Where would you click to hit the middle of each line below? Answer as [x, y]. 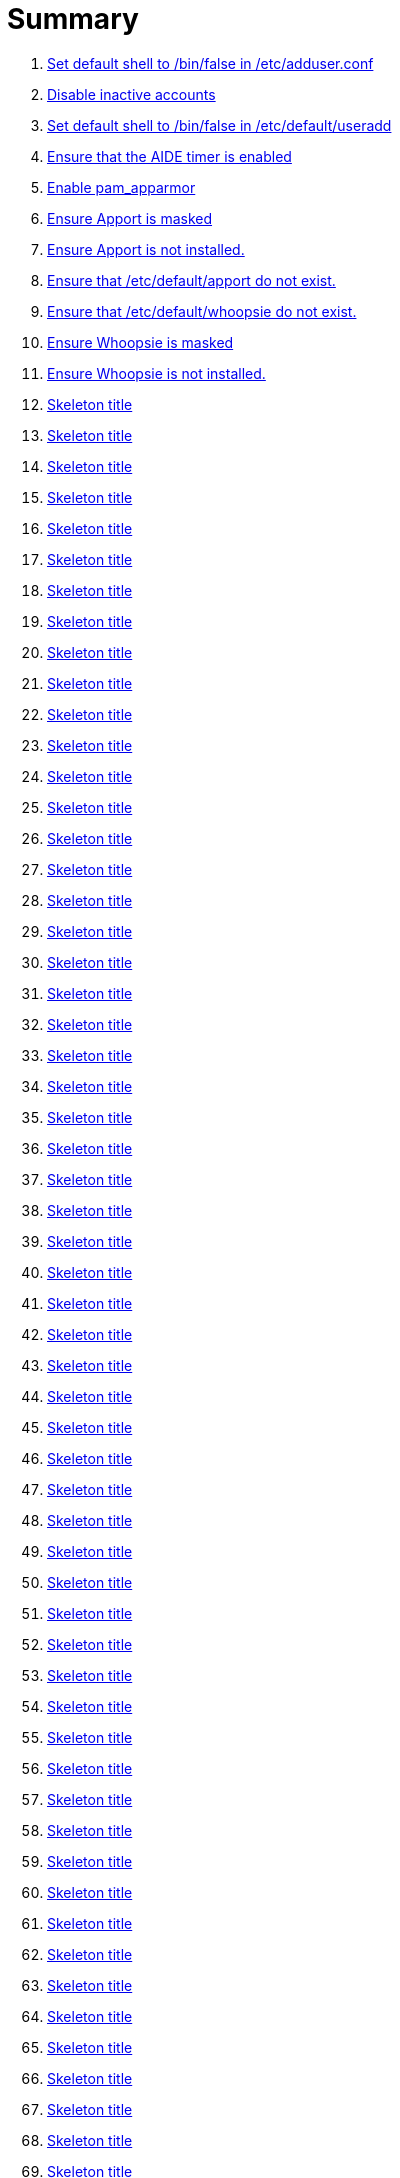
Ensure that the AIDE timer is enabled [169, 156]
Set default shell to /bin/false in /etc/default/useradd [219, 125]
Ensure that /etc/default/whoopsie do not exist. [202, 311]
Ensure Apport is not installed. [146, 249]
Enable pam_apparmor [121, 187]
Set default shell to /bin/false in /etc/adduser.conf [210, 63]
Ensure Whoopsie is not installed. [156, 373]
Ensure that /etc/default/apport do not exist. [191, 280]
